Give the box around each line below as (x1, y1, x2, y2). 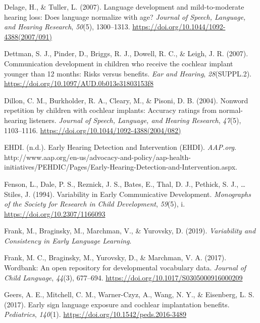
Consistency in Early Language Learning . (4, 235, 132, 246)
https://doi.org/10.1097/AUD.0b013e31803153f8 (4, 78, 153, 89)
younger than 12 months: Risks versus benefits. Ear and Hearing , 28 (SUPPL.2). (4, 68, 251, 78)
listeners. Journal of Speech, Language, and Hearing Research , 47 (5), (29, 114, 241, 125)
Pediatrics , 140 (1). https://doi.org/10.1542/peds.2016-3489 (4, 309, 187, 319)
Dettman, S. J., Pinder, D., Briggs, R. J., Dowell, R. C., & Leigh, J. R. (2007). (4, 48, 248, 59)
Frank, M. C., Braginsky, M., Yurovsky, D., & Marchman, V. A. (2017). (4, 252, 227, 263)
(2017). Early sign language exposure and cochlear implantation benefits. (4, 299, 230, 309)
